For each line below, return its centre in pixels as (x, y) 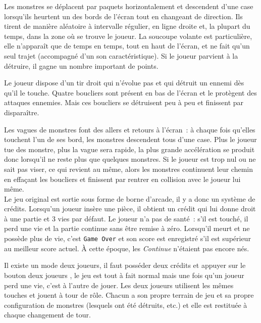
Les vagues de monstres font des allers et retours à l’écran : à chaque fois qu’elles (130, 129)
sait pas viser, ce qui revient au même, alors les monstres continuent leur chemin (128, 169)
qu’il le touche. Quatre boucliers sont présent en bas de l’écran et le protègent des (130, 92)
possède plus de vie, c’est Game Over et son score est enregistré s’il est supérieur (127, 238)
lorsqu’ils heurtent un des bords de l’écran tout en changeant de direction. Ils (123, 16)
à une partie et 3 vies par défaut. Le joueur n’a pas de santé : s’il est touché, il (126, 218)
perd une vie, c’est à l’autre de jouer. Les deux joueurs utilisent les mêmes (119, 285)
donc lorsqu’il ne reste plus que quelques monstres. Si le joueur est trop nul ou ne (130, 159)
